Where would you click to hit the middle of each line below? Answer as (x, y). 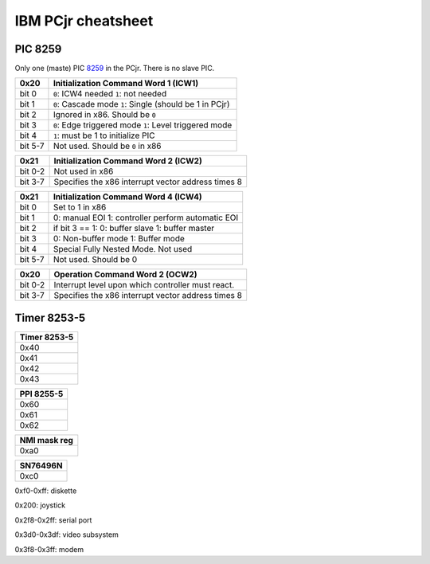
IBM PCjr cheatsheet (84, 21)
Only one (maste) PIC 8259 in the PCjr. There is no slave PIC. (115, 69)
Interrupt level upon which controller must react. (144, 285)
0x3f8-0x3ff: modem (49, 549)
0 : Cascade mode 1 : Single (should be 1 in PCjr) (141, 104)
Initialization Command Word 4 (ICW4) (127, 197)
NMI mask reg (46, 440)
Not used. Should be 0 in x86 (107, 146)
